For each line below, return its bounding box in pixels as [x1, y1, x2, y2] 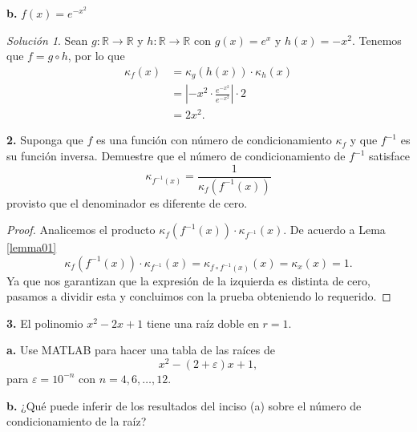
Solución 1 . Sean [6, 31, 88, 48]
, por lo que [67, 47, 125, 64]
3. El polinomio [6, 314, 83, 331]
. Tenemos [351, 31, 402, 48]
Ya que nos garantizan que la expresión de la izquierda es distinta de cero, [6, 272, 370, 289]
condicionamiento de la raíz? [6, 413, 147, 430]
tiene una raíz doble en [146, 314, 259, 331]
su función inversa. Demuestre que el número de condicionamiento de [6, 147, 346, 164]
